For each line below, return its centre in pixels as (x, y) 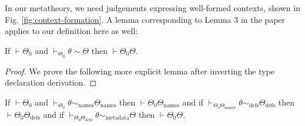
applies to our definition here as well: (71, 31)
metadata (117, 118)
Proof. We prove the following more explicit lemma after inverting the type (140, 71)
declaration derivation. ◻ (51, 82)
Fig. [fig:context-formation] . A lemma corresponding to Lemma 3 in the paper (145, 19)
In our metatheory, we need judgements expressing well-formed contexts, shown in (152, 8)
